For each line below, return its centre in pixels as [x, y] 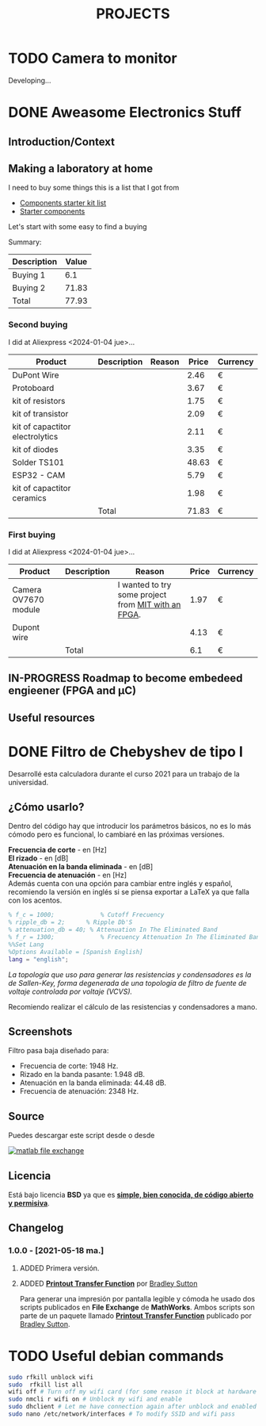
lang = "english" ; [38, 959]
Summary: [25, 242]
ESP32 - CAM [39, 475]
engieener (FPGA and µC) [72, 691]
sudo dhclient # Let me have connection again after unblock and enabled [133, 1407]
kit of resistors [39, 401]
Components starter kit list [63, 203]
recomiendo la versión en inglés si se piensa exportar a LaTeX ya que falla [129, 892]
